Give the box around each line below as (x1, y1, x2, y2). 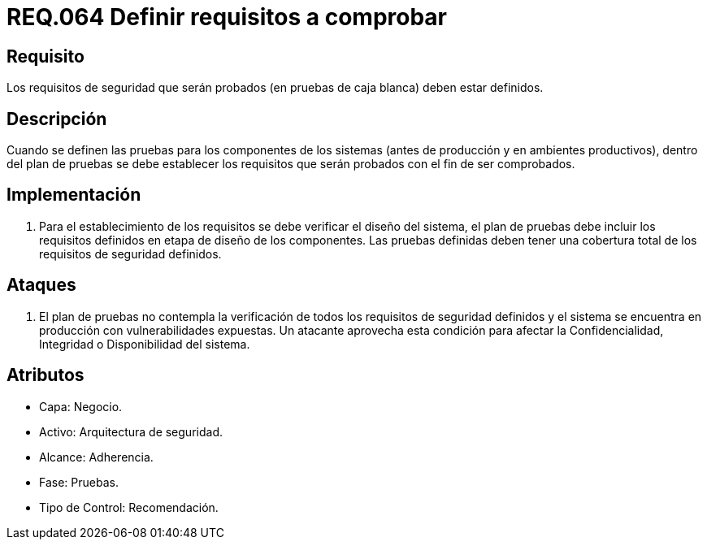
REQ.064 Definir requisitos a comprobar (7, 3, 448, 31)
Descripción (7, 108, 107, 129)
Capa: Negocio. (39, 399, 123, 414)
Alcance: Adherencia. (39, 449, 154, 464)
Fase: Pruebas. (39, 474, 119, 489)
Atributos (7, 365, 85, 386)
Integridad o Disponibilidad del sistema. (39, 336, 250, 351)
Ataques (7, 275, 76, 296)
